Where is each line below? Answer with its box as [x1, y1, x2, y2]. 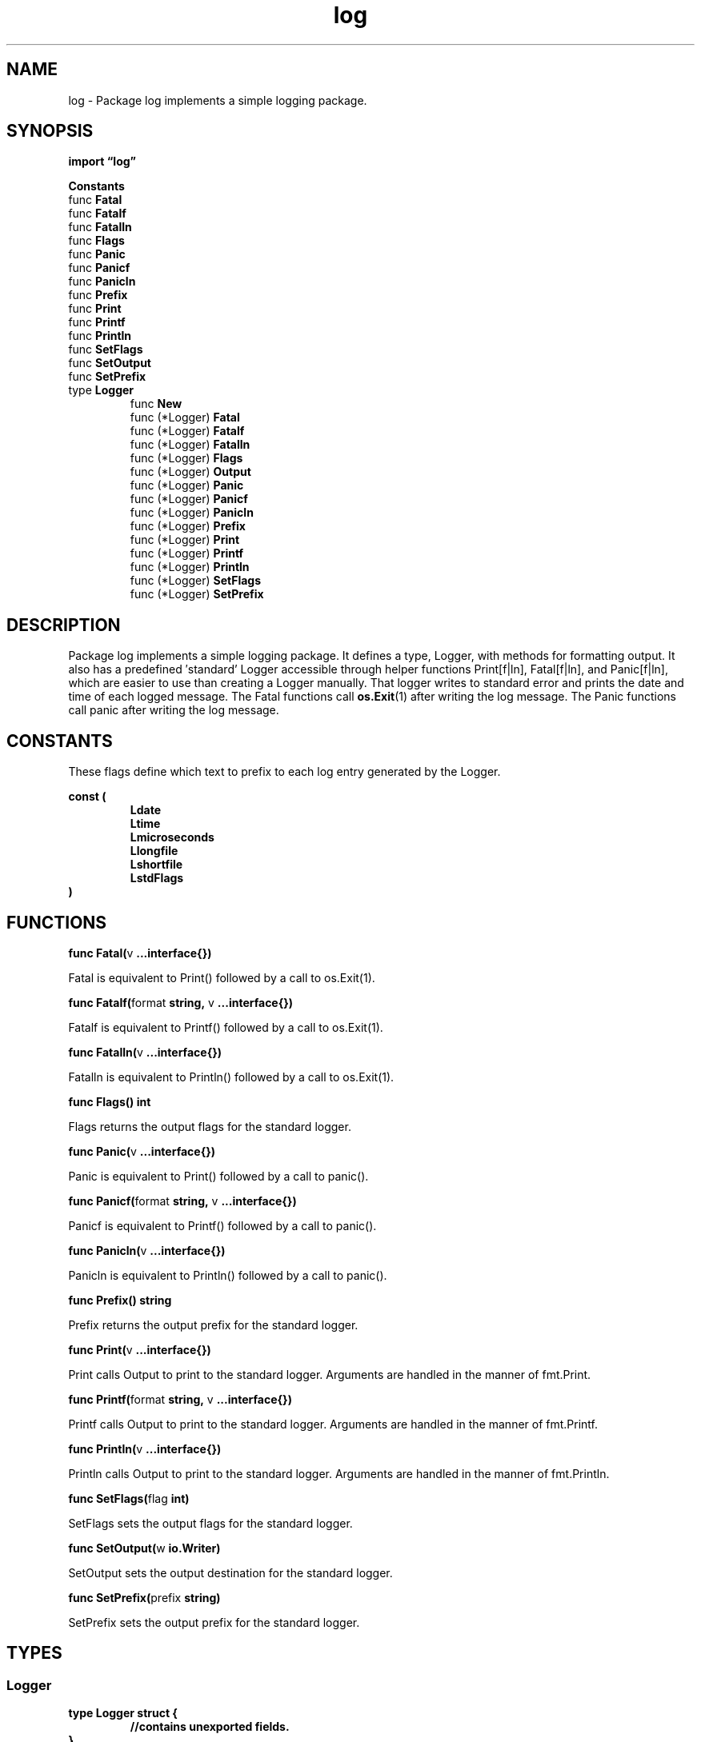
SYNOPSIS [6, 121, 94, 142]
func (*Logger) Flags [130, 451, 243, 465]
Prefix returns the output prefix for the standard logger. [68, 1317, 359, 1332]
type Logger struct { [68, 1706, 178, 1720]
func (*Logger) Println [130, 560, 250, 574]
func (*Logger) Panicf [130, 492, 248, 506]
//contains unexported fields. [130, 1720, 290, 1734]
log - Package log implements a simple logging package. [68, 93, 367, 107]
